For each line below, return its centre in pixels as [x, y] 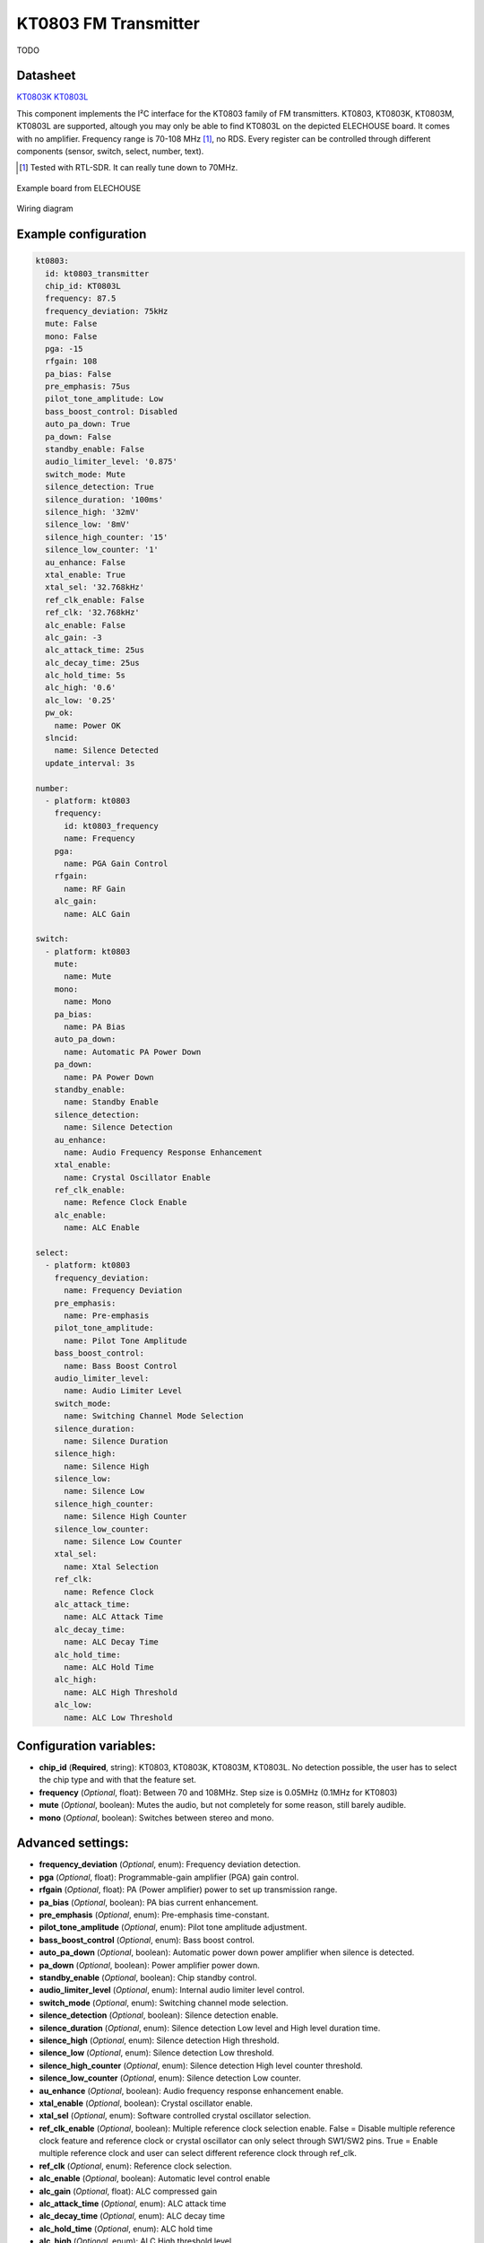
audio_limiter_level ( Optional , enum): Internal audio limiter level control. [172, 1990]
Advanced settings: [73, 1843]
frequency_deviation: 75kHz [107, 311]
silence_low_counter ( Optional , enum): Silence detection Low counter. [170, 2078]
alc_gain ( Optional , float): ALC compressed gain [128, 2191]
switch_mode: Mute [85, 474]
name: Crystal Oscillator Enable [137, 1177]
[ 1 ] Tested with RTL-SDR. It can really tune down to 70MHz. [129, 168]
